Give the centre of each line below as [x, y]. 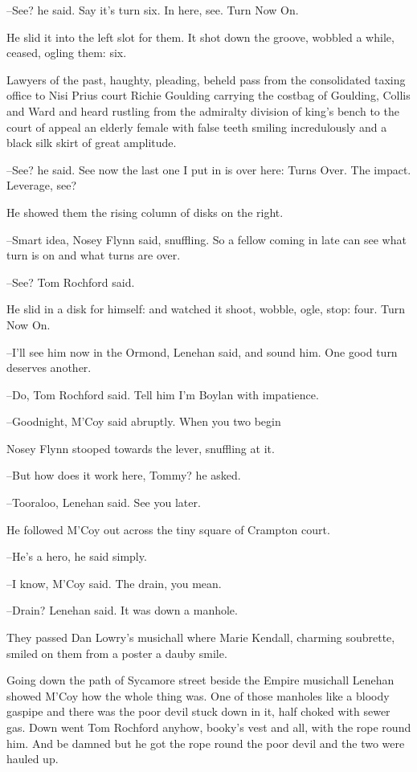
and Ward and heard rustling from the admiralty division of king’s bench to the [203, 110]
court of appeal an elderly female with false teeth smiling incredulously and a [197, 127]
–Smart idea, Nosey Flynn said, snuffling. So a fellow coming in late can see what [206, 239]
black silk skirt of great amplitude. [92, 143]
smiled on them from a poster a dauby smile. [117, 653]
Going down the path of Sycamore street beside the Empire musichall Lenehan [200, 680]
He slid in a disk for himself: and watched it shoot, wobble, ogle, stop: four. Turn [206, 309]
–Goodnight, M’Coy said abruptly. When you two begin [144, 421]
